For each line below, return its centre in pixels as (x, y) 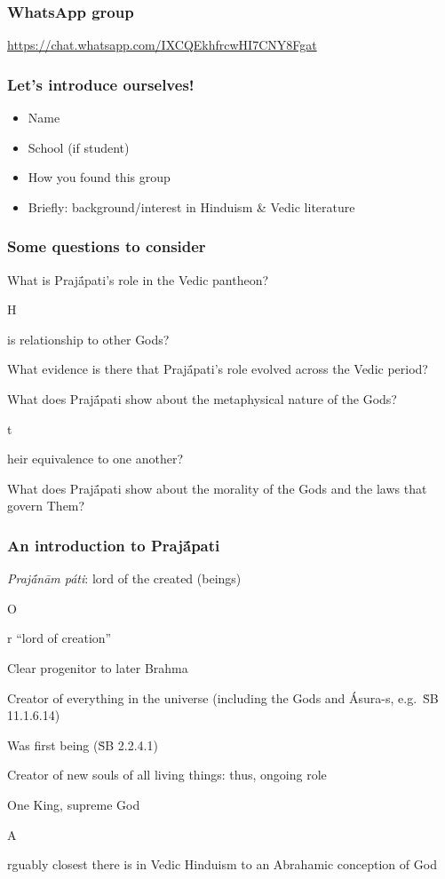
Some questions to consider (107, 246)
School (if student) (79, 147)
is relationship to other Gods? (88, 339)
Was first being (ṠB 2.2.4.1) (83, 744)
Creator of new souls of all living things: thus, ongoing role (167, 775)
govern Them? (46, 506)
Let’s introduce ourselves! (101, 84)
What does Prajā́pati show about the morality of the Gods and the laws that (217, 488)
